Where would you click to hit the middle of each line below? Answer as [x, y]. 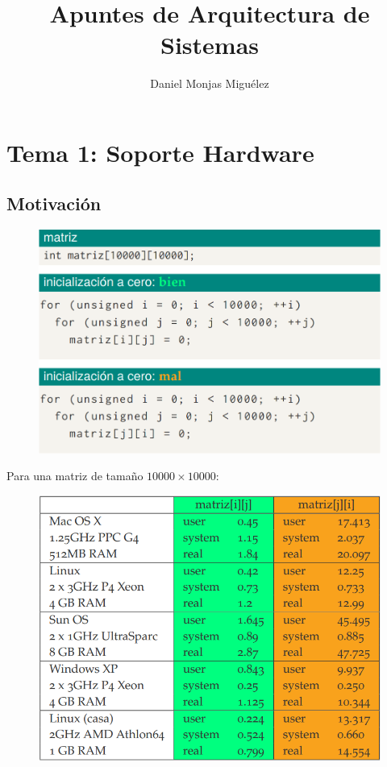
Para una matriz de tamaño [75, 476]
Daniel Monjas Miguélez [210, 83]
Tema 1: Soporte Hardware [160, 152]
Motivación [54, 203]
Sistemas [210, 45]
